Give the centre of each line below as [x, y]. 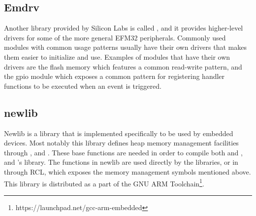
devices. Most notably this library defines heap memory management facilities [121, 143]
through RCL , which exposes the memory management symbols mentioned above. [128, 171]
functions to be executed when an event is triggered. [83, 86]
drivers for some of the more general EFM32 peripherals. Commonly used [115, 37]
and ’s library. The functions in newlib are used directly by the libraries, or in [121, 162]
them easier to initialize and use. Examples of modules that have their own [117, 56]
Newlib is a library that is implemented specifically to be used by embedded [119, 133]
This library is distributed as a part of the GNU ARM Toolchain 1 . [104, 182]
